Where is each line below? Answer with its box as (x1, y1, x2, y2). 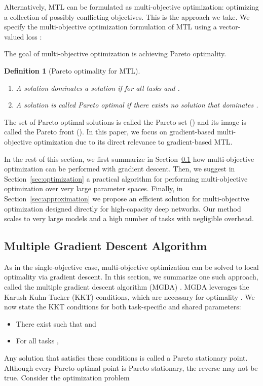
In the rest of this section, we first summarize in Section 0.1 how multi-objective (4, 153, 254, 164)
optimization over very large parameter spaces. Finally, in (4, 183, 183, 194)
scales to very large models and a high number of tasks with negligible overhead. (4, 213, 254, 224)
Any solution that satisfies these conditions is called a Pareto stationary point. (4, 353, 248, 363)
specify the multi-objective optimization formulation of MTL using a (4, 21, 217, 32)
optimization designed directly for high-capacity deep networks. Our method (4, 203, 241, 214)
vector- (219, 21, 241, 32)
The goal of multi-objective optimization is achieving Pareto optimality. (4, 48, 227, 59)
